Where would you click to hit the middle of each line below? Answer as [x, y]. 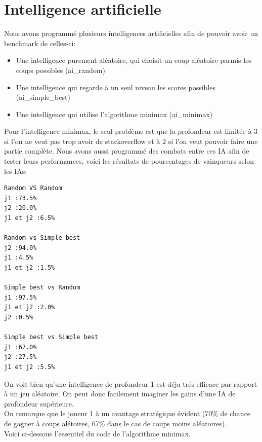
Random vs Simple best [42, 238]
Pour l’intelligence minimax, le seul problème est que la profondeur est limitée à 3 [131, 131]
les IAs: [16, 171]
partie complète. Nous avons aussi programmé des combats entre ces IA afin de [127, 151]
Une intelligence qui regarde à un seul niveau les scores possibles [116, 87]
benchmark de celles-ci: [40, 43]
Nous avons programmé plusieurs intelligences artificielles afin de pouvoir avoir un [131, 33]
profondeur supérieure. [39, 403]
